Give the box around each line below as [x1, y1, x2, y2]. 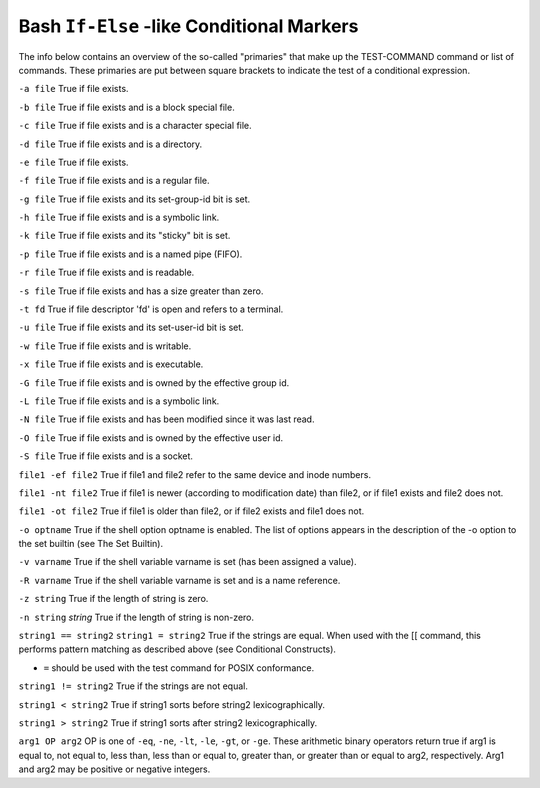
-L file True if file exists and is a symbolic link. [18, 395, 220, 407]
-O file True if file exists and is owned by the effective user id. [18, 431, 284, 444]
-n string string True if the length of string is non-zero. [18, 611, 255, 623]
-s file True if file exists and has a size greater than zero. [18, 285, 264, 297]
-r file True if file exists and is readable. [18, 266, 195, 279]
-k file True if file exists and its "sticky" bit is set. [18, 230, 231, 242]
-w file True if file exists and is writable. [18, 340, 192, 352]
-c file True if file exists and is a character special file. [18, 120, 252, 132]
